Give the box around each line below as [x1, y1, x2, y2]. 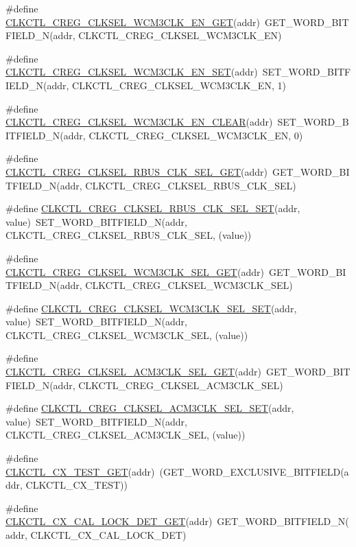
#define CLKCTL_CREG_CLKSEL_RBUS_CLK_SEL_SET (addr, [5, 201, 300, 216]
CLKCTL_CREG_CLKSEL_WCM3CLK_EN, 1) [72, 78, 286, 92]
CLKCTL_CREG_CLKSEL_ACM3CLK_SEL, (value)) [5, 428, 246, 442]
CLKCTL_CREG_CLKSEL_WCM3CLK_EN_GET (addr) [5, 14, 260, 29]
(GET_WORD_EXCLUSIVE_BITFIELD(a [159, 464, 349, 478]
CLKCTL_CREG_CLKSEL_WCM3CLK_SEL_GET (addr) [5, 264, 264, 279]
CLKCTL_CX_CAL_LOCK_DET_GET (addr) [5, 514, 213, 528]
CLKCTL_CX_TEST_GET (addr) [5, 464, 155, 478]
